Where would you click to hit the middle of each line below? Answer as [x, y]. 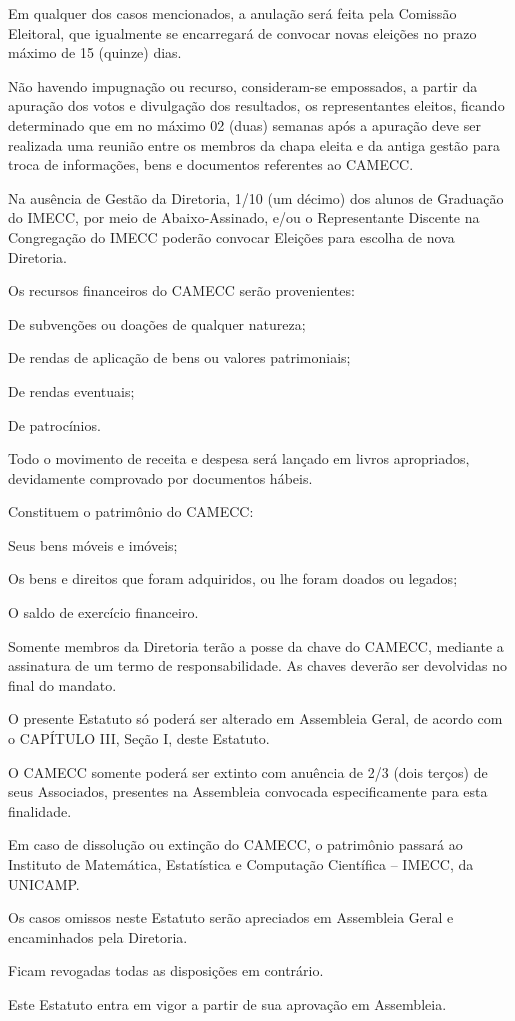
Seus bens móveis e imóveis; [93, 544]
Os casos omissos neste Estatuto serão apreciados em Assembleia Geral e [231, 917]
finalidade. [40, 810]
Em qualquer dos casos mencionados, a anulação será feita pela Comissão [232, 13]
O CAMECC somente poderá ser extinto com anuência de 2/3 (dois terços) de [248, 771]
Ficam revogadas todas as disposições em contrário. [166, 970]
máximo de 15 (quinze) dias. [95, 52]
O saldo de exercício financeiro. [103, 612]
